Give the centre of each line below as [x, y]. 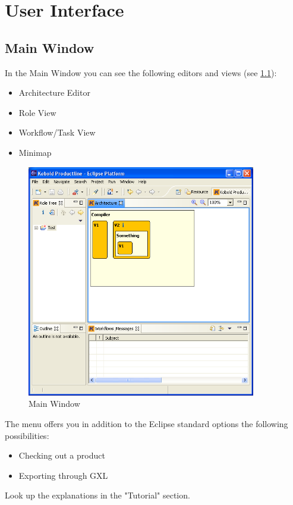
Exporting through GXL [63, 475]
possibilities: [27, 435]
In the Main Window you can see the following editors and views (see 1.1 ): [141, 72]
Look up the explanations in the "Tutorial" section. [97, 495]
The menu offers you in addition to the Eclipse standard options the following [146, 423]
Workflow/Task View [57, 132]
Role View [37, 112]
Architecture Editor [54, 92]
